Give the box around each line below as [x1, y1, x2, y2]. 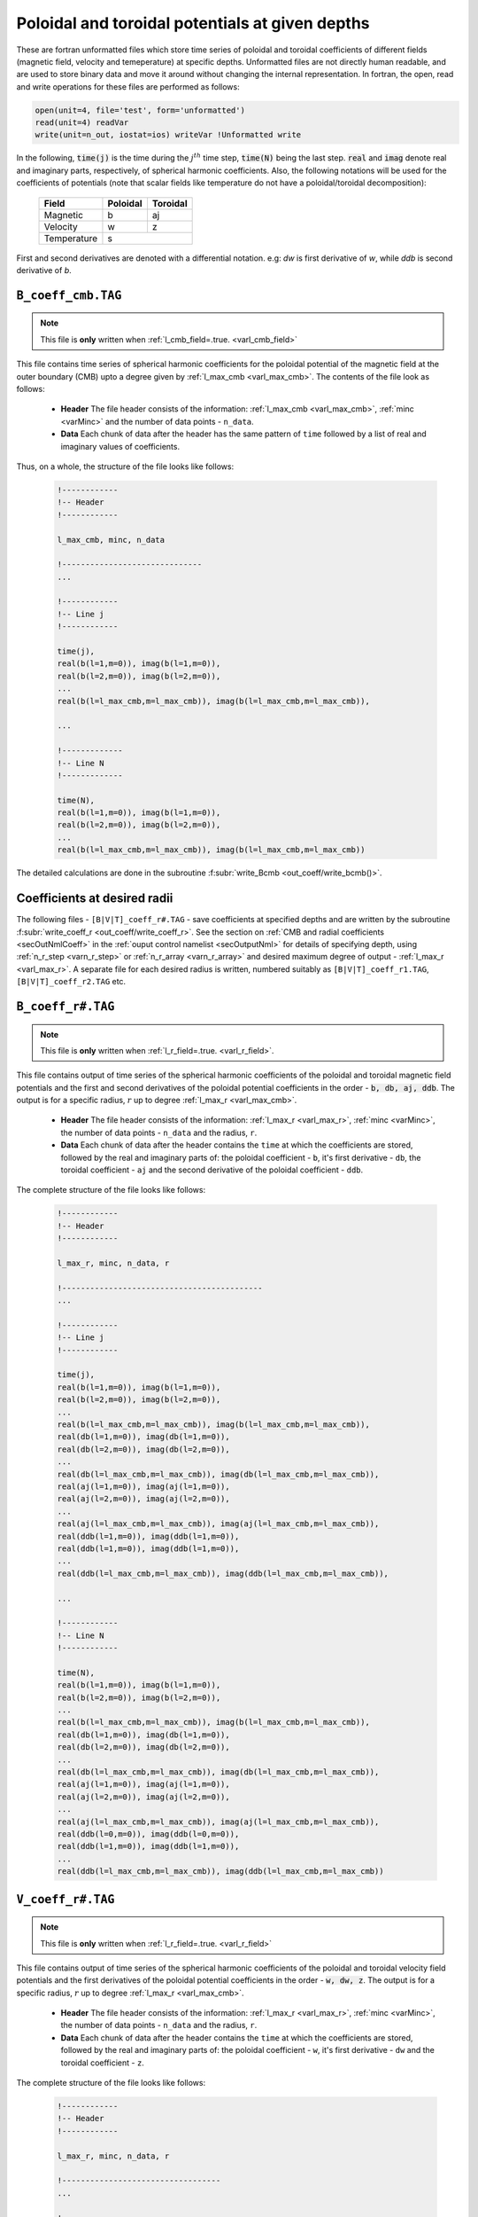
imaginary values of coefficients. [60, 441, 181, 451]
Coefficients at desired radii [16, 891, 173, 906]
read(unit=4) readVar [35, 118, 129, 128]
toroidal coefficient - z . [60, 2057, 145, 2068]
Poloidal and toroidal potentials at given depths [16, 13, 371, 33]
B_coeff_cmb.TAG [16, 288, 122, 302]
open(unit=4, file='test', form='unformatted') [35, 105, 245, 115]
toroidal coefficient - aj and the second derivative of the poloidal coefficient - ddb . [60, 1164, 364, 1175]
